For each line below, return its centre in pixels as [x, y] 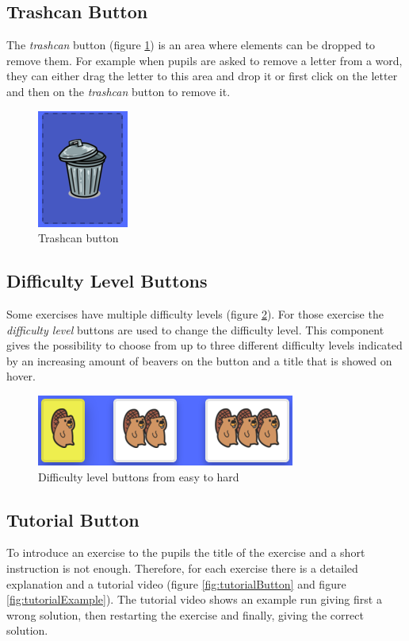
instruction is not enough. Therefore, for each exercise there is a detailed [182, 568]
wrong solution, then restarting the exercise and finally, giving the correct [185, 614]
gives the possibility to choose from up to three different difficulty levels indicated [204, 345]
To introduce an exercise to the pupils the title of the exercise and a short [186, 552]
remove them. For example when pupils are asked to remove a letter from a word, [204, 60]
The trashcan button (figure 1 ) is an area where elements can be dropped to [191, 45]
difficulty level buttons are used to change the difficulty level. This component [195, 329]
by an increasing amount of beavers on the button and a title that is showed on [199, 360]
